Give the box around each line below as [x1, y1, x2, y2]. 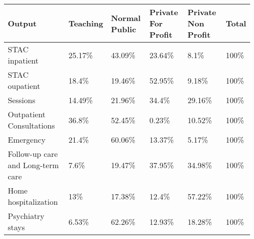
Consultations [8, 120, 55, 131]
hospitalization [8, 196, 58, 207]
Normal [111, 12, 141, 23]
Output [8, 18, 37, 29]
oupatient [8, 80, 41, 91]
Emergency [8, 134, 46, 145]
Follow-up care [8, 148, 58, 159]
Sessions [8, 94, 36, 106]
